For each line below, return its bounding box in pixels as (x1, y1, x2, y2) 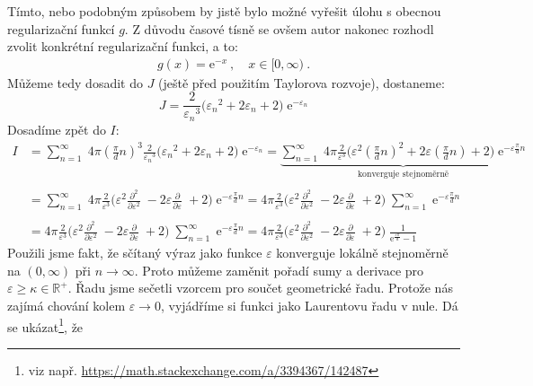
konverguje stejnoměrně (357, 169, 449, 179)
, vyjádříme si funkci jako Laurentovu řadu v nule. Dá (160, 295, 458, 314)
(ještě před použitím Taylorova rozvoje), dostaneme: (158, 73, 445, 92)
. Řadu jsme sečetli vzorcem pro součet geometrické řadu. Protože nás (67, 278, 453, 297)
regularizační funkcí (7, 19, 115, 38)
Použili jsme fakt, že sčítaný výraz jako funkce (7, 243, 262, 262)
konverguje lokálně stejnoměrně (276, 243, 449, 262)
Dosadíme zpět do (7, 119, 106, 138)
